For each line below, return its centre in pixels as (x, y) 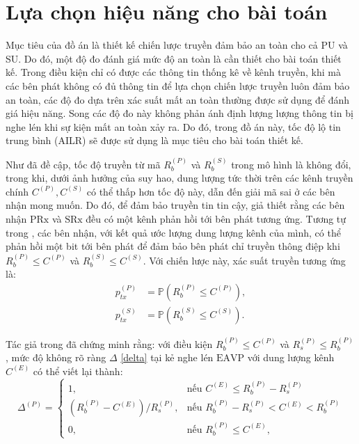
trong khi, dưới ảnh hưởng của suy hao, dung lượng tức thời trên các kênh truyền (179, 178)
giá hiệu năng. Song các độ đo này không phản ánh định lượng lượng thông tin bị (179, 113)
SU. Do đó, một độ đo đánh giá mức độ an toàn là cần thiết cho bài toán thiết (174, 58)
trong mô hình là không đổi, (291, 164)
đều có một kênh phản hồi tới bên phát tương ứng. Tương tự (216, 219)
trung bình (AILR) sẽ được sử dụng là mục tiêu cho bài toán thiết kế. (154, 140)
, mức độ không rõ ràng (56, 357)
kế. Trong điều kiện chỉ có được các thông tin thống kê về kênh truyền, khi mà (173, 72)
